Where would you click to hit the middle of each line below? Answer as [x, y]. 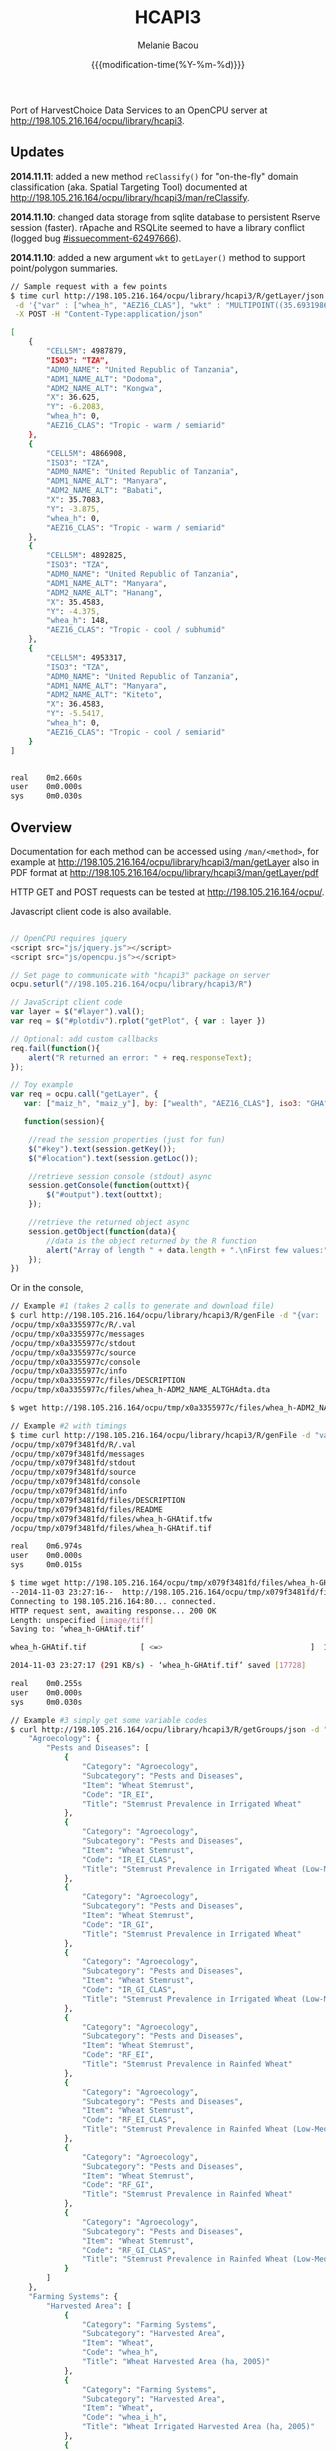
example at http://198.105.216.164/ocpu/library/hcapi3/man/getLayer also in [165, 862]
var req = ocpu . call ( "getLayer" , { [84, 1094]
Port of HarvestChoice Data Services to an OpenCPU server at [139, 110]
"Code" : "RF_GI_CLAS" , [129, 2250]
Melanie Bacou [168, 45]
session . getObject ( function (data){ [102, 1231]
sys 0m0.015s [46, 1565]
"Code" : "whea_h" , [120, 2352]
